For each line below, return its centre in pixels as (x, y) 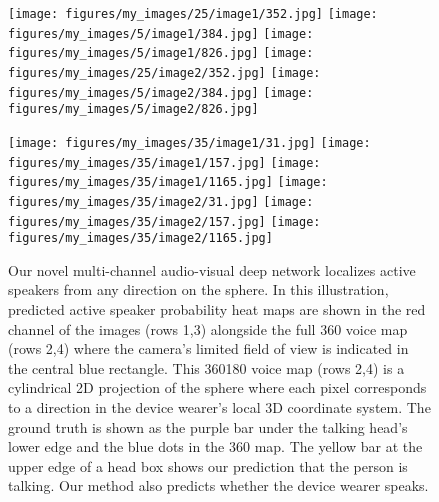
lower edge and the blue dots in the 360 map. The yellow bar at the (215, 446)
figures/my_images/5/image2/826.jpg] (133, 109)
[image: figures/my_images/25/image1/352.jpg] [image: (193, 14)
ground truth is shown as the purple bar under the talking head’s (208, 426)
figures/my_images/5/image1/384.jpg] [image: (161, 33)
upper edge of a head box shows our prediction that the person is (208, 465)
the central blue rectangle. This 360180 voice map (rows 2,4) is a (206, 367)
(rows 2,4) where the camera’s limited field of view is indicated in (208, 348)
